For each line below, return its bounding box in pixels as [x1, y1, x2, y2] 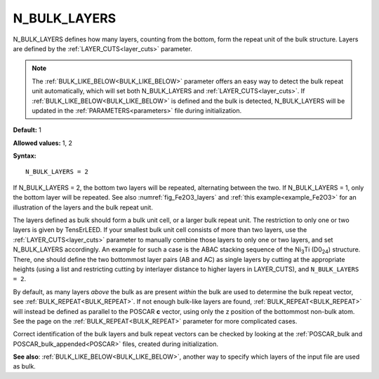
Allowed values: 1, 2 [13, 139, 73, 147]
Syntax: [13, 151, 36, 160]
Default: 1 [13, 126, 42, 135]
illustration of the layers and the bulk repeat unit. [13, 203, 154, 212]
